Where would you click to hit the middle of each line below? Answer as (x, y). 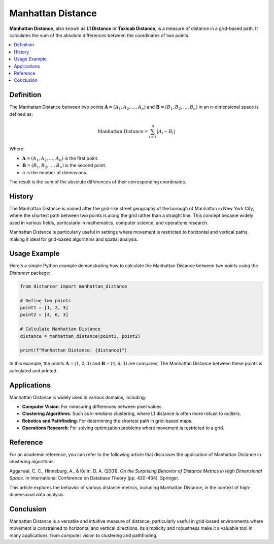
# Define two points (45, 300)
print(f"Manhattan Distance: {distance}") (74, 350)
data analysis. (50, 495)
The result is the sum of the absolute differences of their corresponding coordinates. (98, 182)
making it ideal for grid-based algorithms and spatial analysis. (74, 239)
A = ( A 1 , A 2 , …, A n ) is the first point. (60, 159)
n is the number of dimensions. (55, 172)
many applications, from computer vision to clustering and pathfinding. (83, 535)
